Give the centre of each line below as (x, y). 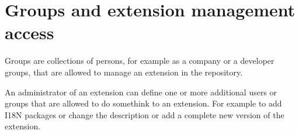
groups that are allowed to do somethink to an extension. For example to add (143, 103)
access (29, 32)
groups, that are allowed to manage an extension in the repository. (124, 72)
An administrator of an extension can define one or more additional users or (141, 92)
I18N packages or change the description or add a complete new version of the (145, 114)
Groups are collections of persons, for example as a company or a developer (140, 61)
